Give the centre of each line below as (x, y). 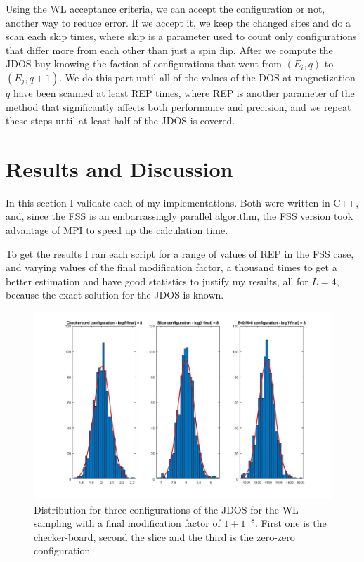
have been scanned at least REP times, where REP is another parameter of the (184, 92)
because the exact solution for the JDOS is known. (115, 295)
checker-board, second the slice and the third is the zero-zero (164, 536)
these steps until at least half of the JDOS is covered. (121, 120)
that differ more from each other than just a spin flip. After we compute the (169, 50)
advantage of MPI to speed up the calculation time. (117, 230)
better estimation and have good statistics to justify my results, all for (157, 281)
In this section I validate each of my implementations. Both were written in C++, (182, 202)
